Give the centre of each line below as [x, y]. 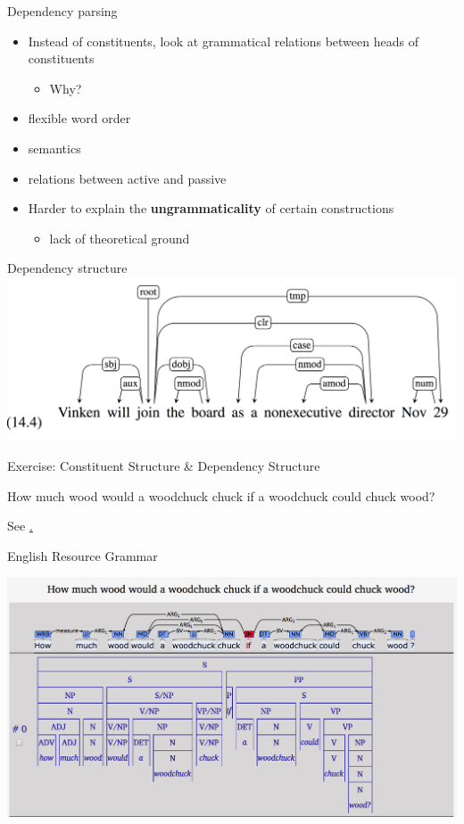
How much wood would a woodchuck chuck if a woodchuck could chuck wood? [221, 495]
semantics [54, 148]
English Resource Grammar [83, 555]
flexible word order [79, 118]
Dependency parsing [62, 11]
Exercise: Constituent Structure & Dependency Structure [164, 466]
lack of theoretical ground [120, 238]
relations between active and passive [127, 178]
